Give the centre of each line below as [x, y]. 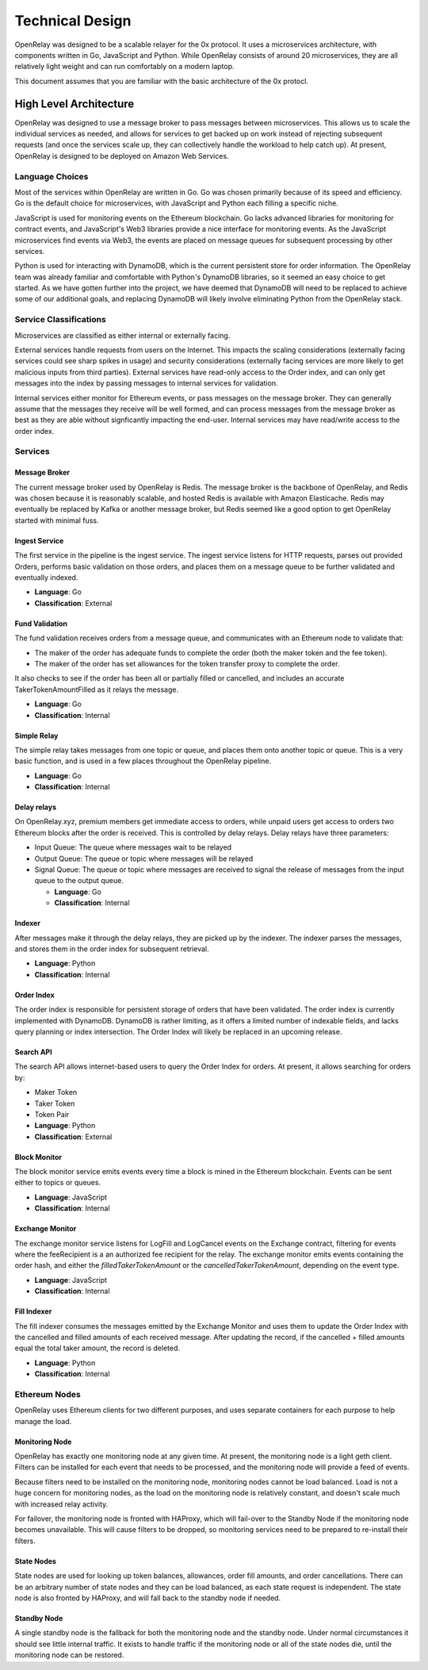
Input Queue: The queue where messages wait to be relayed [133, 847]
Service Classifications [60, 320]
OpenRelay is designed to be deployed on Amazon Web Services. [122, 155]
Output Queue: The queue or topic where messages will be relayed [144, 858]
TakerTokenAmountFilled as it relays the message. [96, 689]
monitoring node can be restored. [69, 1655]
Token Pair [52, 1114]
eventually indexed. [46, 578]
